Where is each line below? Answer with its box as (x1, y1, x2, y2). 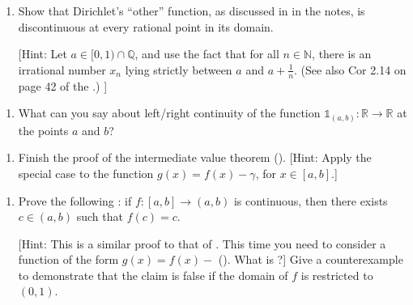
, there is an (312, 45, 372, 62)
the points (18, 121, 69, 138)
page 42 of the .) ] (18, 77, 108, 94)
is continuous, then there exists (233, 192, 388, 209)
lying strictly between (125, 61, 232, 78)
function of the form (18, 251, 119, 268)
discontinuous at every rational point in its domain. (18, 18, 274, 35)
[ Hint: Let (18, 45, 67, 62)
